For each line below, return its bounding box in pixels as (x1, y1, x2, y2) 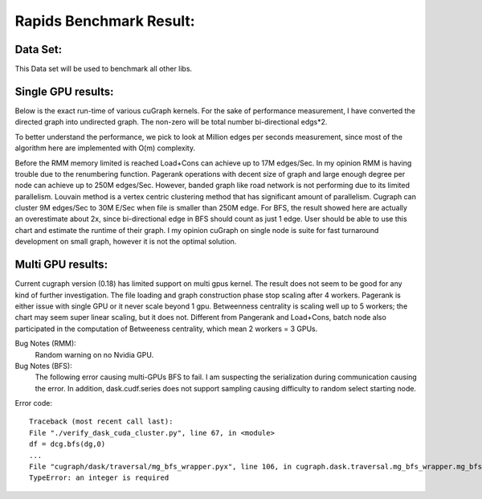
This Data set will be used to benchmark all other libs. (14, 64, 193, 74)
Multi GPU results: (14, 258, 108, 272)
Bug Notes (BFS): (14, 361, 72, 370)
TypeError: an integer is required (29, 473, 170, 482)
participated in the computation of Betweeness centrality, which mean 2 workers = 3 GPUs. (14, 324, 318, 333)
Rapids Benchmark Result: (14, 12, 196, 30)
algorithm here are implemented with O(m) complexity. (14, 143, 196, 153)
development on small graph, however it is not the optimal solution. (14, 237, 237, 247)
